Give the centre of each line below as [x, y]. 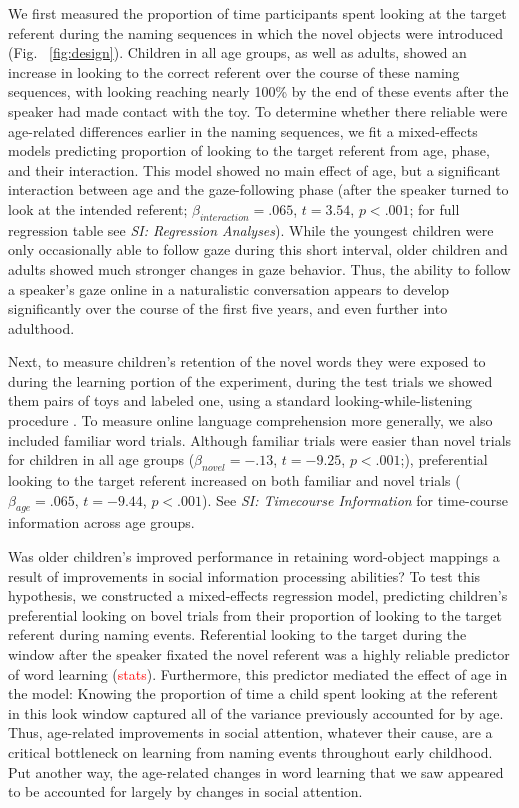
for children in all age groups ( [101, 459]
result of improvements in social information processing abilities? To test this [244, 575]
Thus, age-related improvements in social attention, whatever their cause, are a [250, 732]
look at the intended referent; [98, 208]
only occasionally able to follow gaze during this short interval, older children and [258, 249]
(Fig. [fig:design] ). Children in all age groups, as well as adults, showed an [237, 52]
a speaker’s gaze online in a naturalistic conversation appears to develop [229, 288]
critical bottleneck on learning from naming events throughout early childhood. [250, 751]
